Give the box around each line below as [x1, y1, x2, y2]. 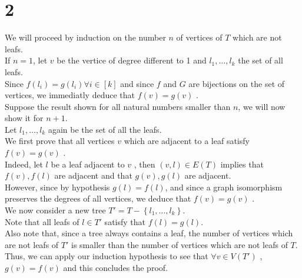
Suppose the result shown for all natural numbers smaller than [5, 100, 231, 112]
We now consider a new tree [5, 204, 106, 216]
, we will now [238, 100, 286, 112]
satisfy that [104, 215, 145, 227]
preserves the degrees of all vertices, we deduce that [5, 192, 191, 205]
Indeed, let [5, 158, 43, 170]
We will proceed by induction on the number [5, 31, 166, 43]
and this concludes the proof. [63, 262, 168, 273]
